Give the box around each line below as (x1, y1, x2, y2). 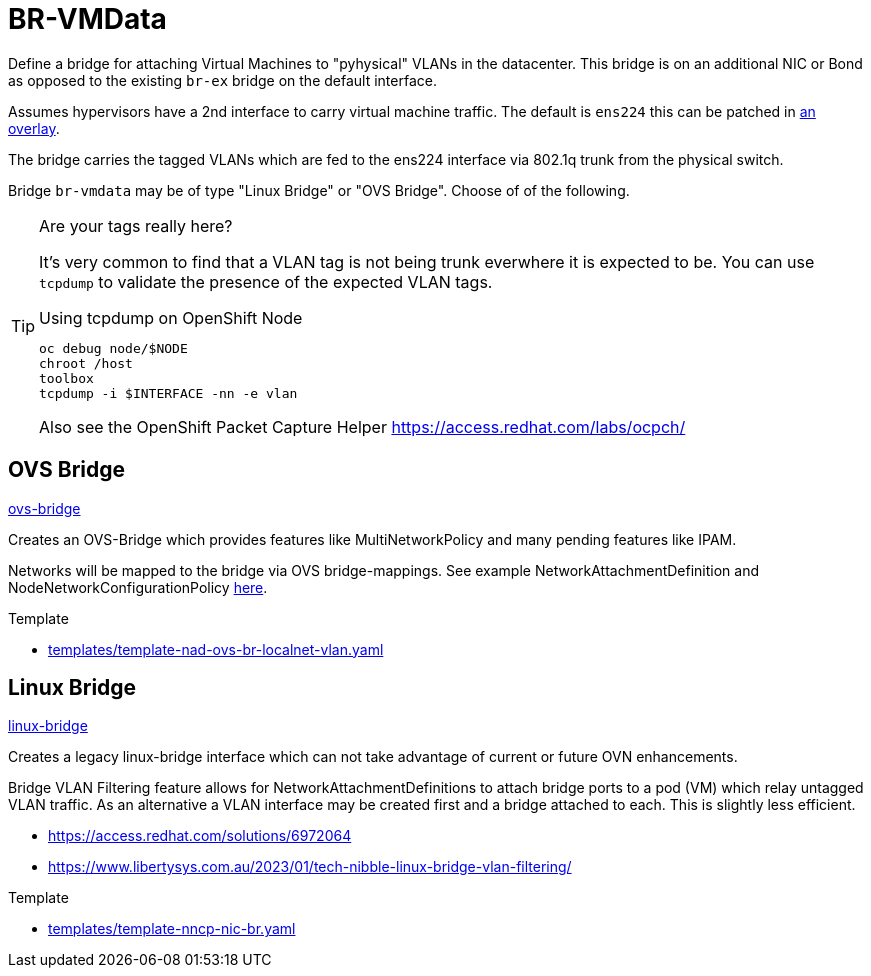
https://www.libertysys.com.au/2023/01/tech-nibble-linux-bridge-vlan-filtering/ (48, 858, 572, 876)
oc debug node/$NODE (39, 340, 188, 356)
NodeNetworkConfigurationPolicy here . (8, 578, 268, 596)
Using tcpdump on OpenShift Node (39, 307, 303, 328)
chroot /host (39, 355, 133, 371)
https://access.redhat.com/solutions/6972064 (48, 827, 352, 845)
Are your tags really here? (39, 215, 233, 236)
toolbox (39, 370, 94, 386)
